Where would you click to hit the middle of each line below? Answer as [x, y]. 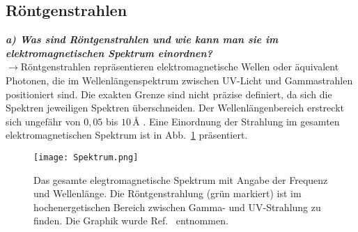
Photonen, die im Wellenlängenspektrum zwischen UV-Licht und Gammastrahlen [179, 80]
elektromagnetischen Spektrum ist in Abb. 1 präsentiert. [127, 135]
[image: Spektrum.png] [86, 157]
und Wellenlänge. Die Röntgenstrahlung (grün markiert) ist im [168, 193]
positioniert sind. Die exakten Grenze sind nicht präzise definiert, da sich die [169, 94]
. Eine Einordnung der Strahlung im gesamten [241, 121]
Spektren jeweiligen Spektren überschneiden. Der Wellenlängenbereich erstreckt [175, 108]
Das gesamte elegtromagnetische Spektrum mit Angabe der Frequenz [181, 179]
